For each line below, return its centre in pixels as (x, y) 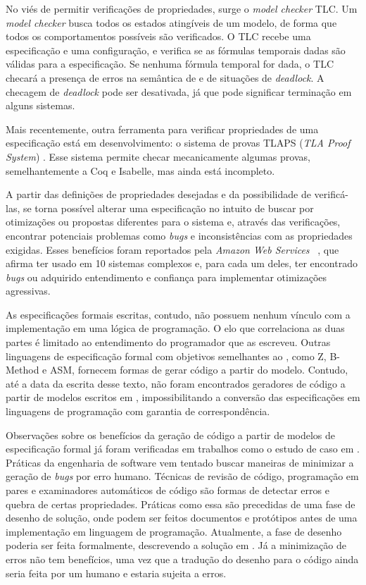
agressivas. (28, 291)
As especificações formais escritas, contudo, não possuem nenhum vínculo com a (178, 314)
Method (23, 370)
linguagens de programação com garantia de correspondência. (138, 411)
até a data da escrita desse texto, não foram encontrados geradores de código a (176, 383)
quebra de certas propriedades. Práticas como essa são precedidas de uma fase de (181, 504)
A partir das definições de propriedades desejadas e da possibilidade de (158, 194)
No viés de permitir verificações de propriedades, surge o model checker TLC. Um (182, 8)
